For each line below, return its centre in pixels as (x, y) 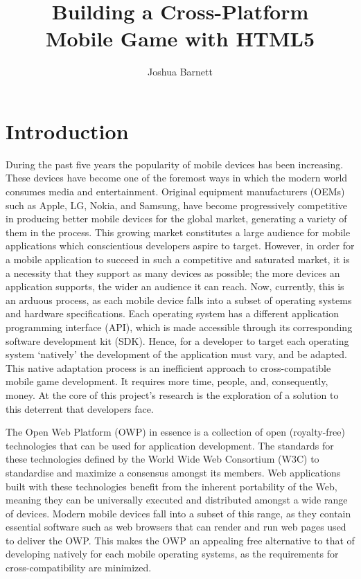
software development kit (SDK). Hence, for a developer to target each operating (177, 340)
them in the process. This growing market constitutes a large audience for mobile (178, 232)
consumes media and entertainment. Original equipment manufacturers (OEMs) (175, 191)
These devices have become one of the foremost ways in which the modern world (177, 178)
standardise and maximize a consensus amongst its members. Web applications (173, 472)
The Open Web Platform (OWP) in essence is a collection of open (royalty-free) (175, 432)
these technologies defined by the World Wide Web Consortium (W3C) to (162, 459)
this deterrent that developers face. (80, 408)
